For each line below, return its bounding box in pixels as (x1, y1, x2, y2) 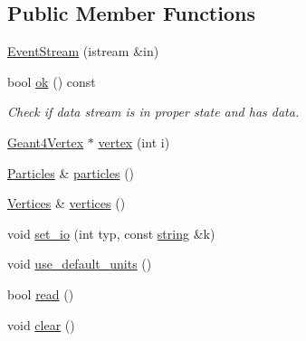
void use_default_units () (7, 254, 152, 273)
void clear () (7, 315, 75, 334)
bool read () (7, 284, 74, 303)
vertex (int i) (98, 132, 170, 151)
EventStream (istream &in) (7, 42, 159, 61)
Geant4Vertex (7, 132, 84, 151)
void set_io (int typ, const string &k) (7, 223, 215, 242)
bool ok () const (7, 71, 96, 90)
